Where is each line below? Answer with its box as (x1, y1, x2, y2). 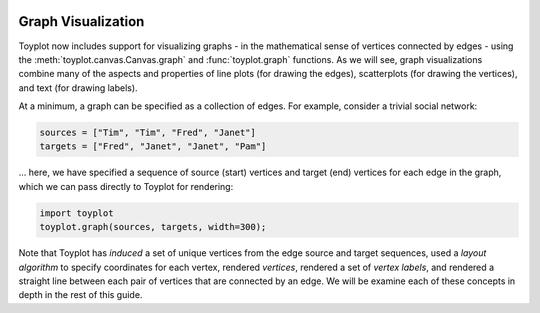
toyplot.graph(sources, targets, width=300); (39, 221, 267, 233)
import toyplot (39, 207, 114, 219)
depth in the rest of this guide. (18, 289, 143, 301)
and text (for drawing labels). (18, 81, 139, 94)
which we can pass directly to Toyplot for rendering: (18, 180, 234, 192)
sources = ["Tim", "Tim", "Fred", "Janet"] (39, 127, 257, 139)
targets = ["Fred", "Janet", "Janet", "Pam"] (39, 141, 267, 152)
